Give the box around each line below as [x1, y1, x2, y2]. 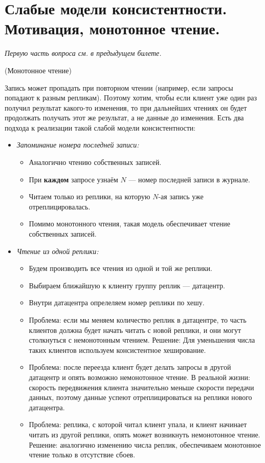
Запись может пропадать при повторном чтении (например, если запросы [5, 82, 233, 93]
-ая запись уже [158, 191, 204, 202]
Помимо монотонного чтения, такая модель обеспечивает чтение [29, 218, 230, 229]
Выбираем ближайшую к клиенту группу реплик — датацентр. [29, 280, 225, 290]
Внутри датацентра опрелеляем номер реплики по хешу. [29, 297, 205, 308]
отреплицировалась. [29, 201, 91, 212]
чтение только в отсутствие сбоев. [29, 449, 136, 460]
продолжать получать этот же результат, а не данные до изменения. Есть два [5, 112, 244, 123]
